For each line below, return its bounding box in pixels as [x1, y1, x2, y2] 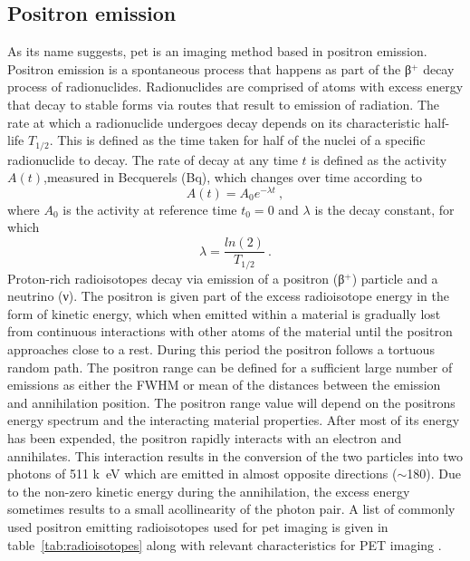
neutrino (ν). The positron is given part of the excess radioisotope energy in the [7, 286, 449, 305]
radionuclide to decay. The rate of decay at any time [7, 150, 298, 169]
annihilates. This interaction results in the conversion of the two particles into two [7, 446, 464, 465]
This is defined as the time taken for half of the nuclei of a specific [57, 131, 426, 150]
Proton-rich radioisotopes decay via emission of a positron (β [7, 268, 345, 287]
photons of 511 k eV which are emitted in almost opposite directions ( [7, 464, 398, 483]
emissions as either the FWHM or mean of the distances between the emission [7, 375, 441, 394]
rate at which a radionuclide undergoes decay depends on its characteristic [7, 112, 420, 131]
